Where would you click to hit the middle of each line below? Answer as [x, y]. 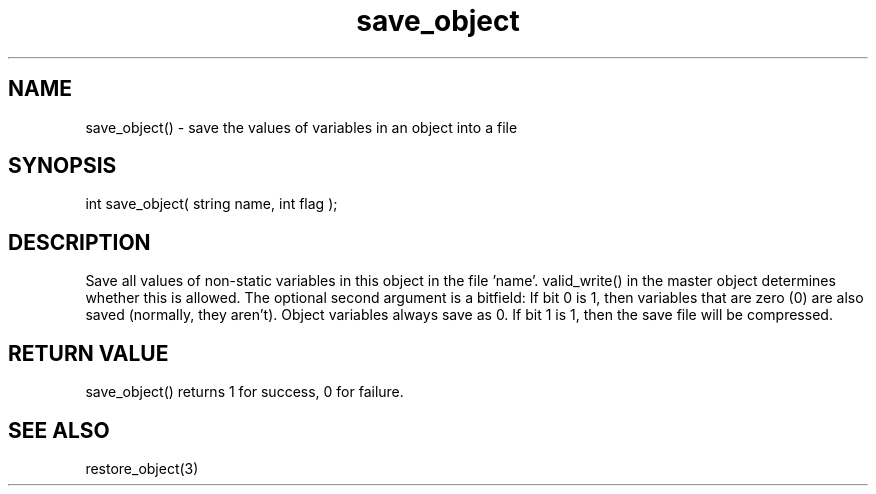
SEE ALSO [59, 430]
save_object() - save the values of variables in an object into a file [301, 127]
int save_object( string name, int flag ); [211, 204]
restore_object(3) [142, 468]
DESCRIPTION [79, 242]
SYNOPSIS [62, 166]
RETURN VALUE [88, 353]
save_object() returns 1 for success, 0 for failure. [244, 392]
